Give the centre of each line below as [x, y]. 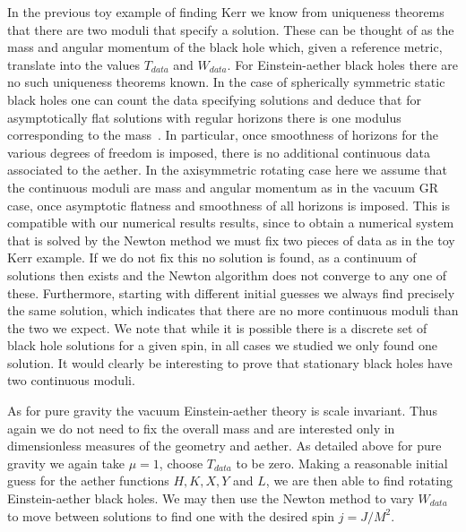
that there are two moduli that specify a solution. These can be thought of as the [231, 29]
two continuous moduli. [71, 380]
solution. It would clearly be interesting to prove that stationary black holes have [230, 362]
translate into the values [73, 64]
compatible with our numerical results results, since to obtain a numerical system [231, 223]
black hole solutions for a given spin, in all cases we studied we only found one [222, 345]
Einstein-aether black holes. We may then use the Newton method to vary [211, 498]
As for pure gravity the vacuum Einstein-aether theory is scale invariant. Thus [222, 411]
